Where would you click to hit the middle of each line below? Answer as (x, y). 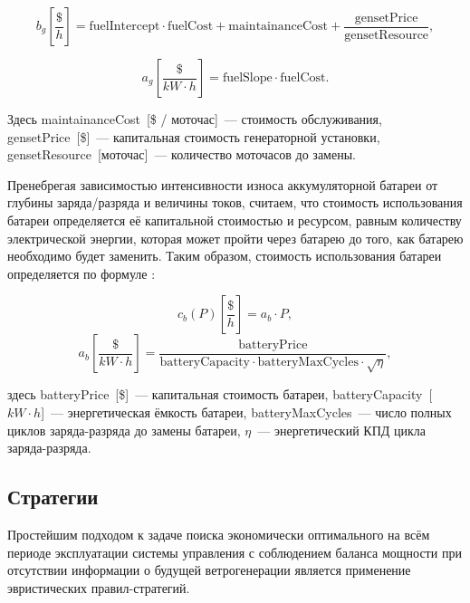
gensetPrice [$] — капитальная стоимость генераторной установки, (194, 136)
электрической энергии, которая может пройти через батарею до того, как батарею (235, 238)
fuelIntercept (125, 26)
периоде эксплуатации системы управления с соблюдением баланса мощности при (235, 552)
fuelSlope (247, 78)
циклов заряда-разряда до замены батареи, (124, 430)
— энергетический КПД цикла (341, 430)
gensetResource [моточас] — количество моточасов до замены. (182, 154)
